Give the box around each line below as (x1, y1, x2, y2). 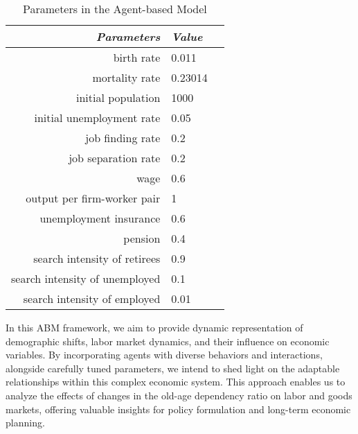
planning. (6, 415, 45, 430)
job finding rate (85, 130, 161, 146)
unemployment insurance (39, 210, 161, 226)
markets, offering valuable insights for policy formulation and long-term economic (6, 401, 351, 416)
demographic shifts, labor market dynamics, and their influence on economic (6, 333, 330, 348)
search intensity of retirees (33, 250, 161, 266)
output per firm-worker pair (26, 190, 161, 206)
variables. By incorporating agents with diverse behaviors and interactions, (6, 347, 323, 362)
